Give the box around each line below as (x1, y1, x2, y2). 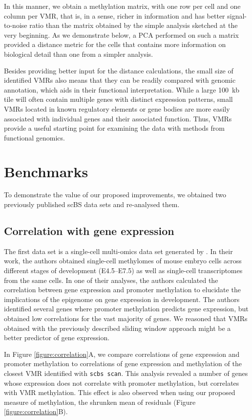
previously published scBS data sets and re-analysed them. (4, 199, 180, 210)
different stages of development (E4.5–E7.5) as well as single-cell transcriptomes (4, 265, 243, 276)
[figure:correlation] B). (4, 406, 68, 417)
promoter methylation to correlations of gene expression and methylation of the (4, 358, 242, 369)
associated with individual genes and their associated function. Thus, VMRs (4, 113, 232, 123)
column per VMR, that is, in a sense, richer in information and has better (4, 10, 225, 21)
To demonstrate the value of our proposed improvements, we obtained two (4, 189, 226, 200)
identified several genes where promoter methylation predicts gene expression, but (4, 303, 249, 314)
